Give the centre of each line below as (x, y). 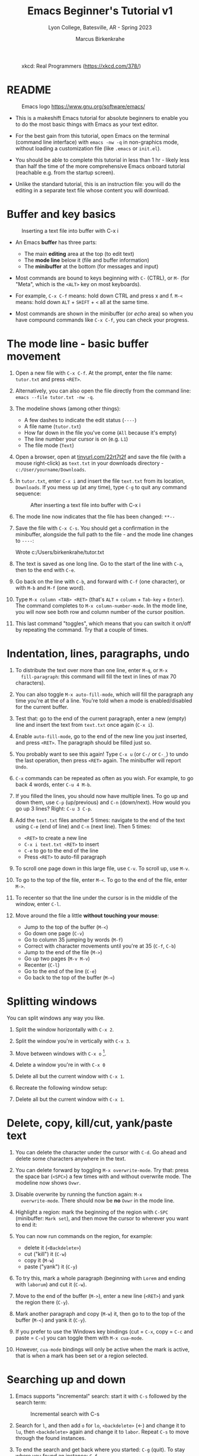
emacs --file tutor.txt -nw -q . (54, 397)
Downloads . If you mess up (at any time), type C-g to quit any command (101, 487)
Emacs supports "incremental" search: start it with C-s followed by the (101, 1396)
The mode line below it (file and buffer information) (87, 260)
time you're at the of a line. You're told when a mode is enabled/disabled (104, 700)
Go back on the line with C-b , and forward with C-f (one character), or (100, 581)
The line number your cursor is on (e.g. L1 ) (76, 439)
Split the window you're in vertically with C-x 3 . (73, 1041)
